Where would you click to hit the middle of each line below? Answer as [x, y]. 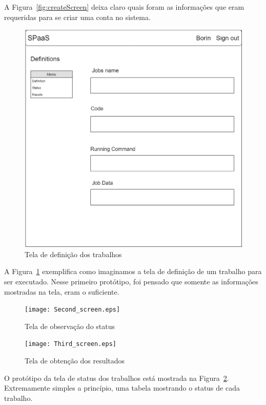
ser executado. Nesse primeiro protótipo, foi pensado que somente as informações [131, 281]
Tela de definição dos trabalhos [73, 254]
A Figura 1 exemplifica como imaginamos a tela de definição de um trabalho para [133, 271]
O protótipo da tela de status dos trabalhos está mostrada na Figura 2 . [117, 378]
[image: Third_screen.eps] [70, 344]
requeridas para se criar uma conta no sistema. [77, 17]
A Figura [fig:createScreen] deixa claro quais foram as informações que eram [124, 7]
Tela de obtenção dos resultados [75, 361]
